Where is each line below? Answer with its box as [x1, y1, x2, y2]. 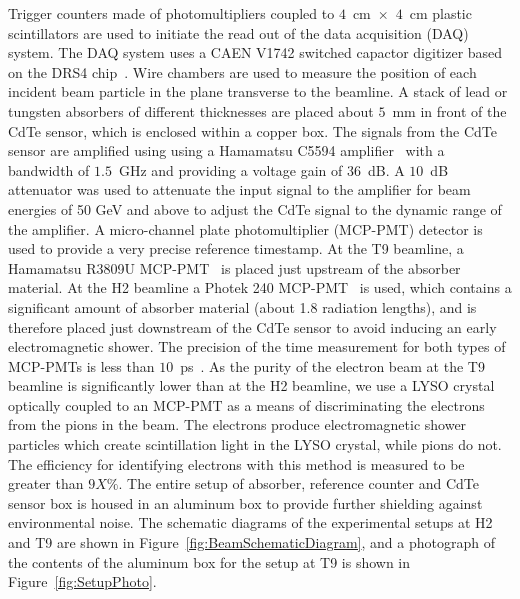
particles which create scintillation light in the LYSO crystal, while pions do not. [8, 434, 502, 455]
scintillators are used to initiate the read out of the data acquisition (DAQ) [8, 22, 469, 43]
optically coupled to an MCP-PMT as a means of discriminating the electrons [8, 394, 485, 415]
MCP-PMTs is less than [8, 355, 155, 376]
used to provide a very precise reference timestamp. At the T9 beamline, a [8, 238, 464, 259]
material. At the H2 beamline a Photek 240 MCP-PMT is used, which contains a [8, 277, 512, 298]
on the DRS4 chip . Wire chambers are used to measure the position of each [8, 61, 477, 82]
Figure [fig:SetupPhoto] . [8, 571, 157, 592]
